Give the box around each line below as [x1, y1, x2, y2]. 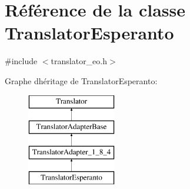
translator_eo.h [51, 55, 108, 67]
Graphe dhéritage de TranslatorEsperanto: [5, 74, 158, 87]
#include [5, 55, 38, 67]
